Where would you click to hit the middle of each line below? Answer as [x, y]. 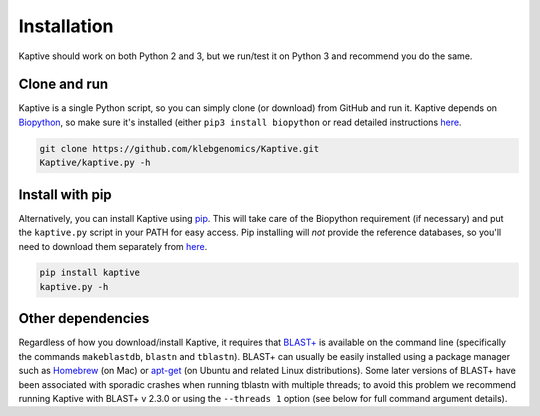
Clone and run [63, 84]
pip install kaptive [89, 273]
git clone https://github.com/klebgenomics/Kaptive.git [179, 148]
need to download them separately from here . [113, 246]
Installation [66, 26]
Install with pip [65, 194]
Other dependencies [84, 318]
